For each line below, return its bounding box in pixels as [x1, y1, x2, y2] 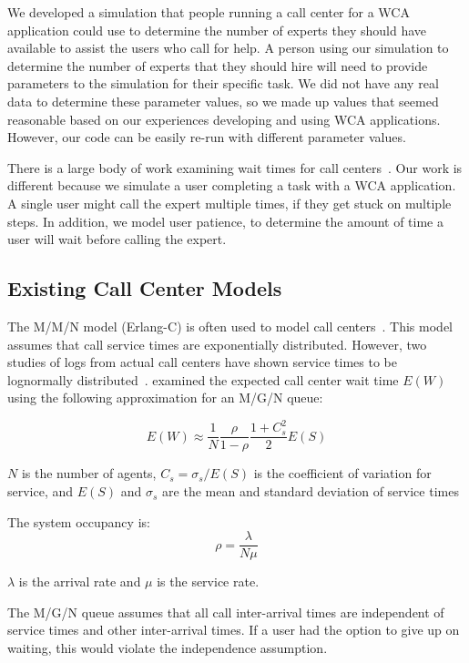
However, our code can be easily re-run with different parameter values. [7, 127, 406, 147]
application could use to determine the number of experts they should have [7, 20, 427, 39]
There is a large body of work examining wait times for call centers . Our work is [7, 158, 463, 177]
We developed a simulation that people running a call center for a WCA [7, 3, 410, 21]
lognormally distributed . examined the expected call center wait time [7, 370, 399, 389]
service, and [7, 482, 74, 501]
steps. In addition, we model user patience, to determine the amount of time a [7, 211, 444, 230]
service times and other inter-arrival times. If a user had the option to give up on [7, 620, 460, 639]
